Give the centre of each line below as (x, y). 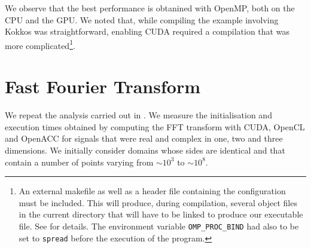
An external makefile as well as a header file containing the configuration (152, 191)
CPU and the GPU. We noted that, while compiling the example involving (142, 19)
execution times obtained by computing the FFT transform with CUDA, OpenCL (155, 126)
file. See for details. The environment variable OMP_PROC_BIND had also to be (159, 226)
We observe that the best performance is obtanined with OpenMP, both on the (150, 8)
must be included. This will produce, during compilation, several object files (158, 202)
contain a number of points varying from (79, 162)
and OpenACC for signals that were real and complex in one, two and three (144, 138)
